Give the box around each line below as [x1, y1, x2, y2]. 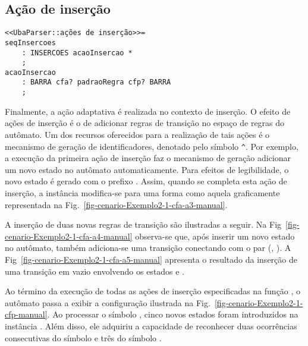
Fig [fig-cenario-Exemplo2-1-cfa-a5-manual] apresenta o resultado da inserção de [5, 253, 297, 265]
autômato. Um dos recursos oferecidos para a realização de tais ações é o [5, 128, 270, 140]
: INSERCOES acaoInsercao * [21, 48, 133, 57]
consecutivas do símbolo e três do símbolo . [5, 331, 162, 344]
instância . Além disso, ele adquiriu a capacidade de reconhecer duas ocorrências [5, 319, 297, 332]
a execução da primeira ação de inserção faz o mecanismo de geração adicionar [5, 152, 291, 164]
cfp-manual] [5, 308, 48, 320]
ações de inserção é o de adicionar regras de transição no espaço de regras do [5, 117, 285, 129]
